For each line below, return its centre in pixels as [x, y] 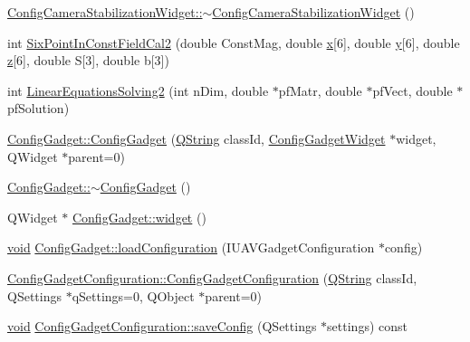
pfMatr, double [320, 90]
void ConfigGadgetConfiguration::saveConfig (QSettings [162, 326]
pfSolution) [38, 108]
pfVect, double [412, 90]
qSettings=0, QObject [133, 295]
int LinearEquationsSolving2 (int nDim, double [138, 90]
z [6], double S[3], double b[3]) [88, 60]
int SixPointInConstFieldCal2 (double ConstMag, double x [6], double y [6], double [234, 42]
